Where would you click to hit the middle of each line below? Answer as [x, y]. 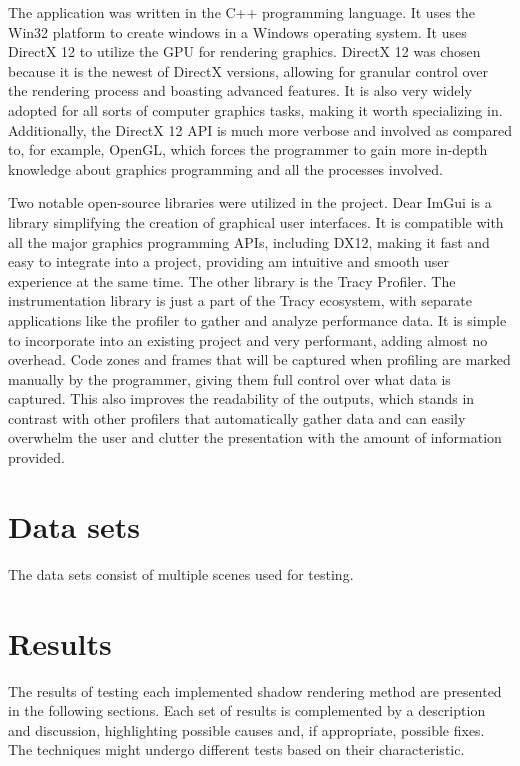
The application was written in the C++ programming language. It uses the [242, 12]
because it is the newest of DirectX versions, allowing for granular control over [248, 70]
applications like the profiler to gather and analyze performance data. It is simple [257, 319]
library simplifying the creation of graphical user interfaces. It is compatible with [256, 221]
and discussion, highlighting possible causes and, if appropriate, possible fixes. [246, 729]
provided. [36, 457]
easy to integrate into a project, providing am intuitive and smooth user [229, 261]
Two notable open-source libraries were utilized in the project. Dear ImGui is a [250, 202]
